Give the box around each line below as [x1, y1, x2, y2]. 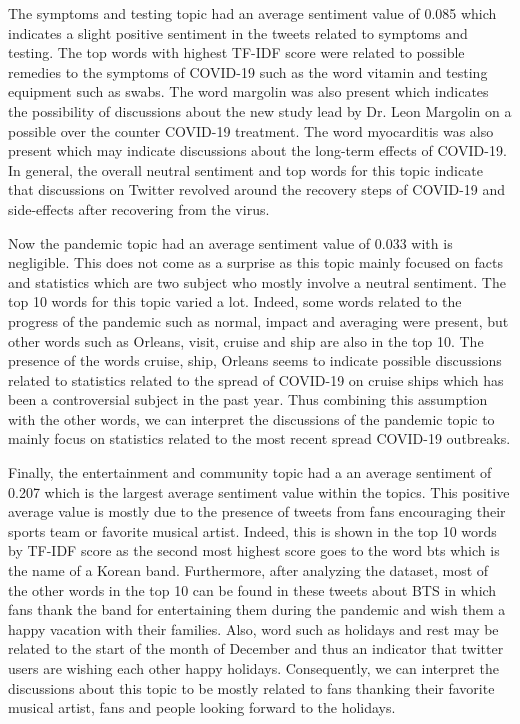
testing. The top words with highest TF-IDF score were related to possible [8, 42, 465, 63]
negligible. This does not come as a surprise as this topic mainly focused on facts [8, 252, 504, 273]
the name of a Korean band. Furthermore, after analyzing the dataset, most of [8, 560, 489, 581]
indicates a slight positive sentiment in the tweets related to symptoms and [8, 22, 468, 43]
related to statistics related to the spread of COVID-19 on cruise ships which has [8, 369, 504, 390]
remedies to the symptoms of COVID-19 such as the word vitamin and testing [8, 61, 488, 82]
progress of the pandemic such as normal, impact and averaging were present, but [8, 310, 509, 331]
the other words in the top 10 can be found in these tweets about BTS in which [8, 579, 497, 600]
